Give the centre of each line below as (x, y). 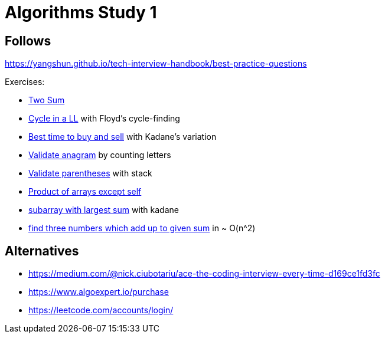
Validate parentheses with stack (90, 173)
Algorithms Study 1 (81, 12)
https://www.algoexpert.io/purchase (99, 292)
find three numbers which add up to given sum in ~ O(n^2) (142, 228)
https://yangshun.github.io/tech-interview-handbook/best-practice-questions (156, 64)
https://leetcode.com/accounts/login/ (101, 310)
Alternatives (42, 251)
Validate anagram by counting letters (100, 155)
